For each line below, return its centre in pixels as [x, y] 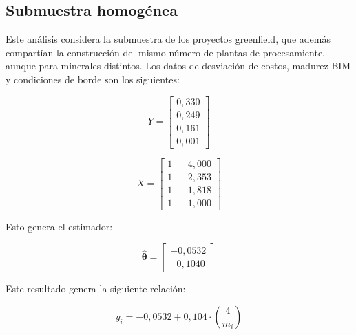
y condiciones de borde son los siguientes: [93, 79]
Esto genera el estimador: [59, 226]
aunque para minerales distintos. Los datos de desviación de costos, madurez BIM [178, 66]
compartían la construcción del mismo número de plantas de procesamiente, [165, 52]
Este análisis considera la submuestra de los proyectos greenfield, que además [168, 39]
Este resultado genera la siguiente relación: [96, 289]
